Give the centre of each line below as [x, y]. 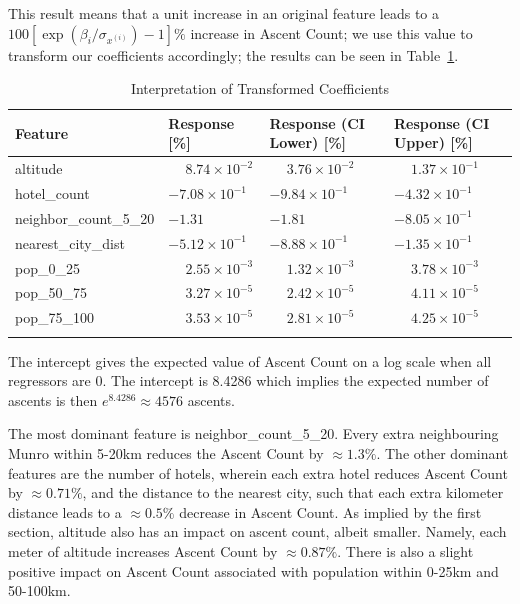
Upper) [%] [433, 142]
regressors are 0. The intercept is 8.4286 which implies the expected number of [248, 380]
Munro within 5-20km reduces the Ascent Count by [166, 453]
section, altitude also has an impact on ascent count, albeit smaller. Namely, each [257, 531]
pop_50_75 [51, 292]
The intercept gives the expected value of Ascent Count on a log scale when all [250, 360]
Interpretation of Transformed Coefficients [260, 88]
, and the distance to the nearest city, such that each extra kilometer [293, 492]
